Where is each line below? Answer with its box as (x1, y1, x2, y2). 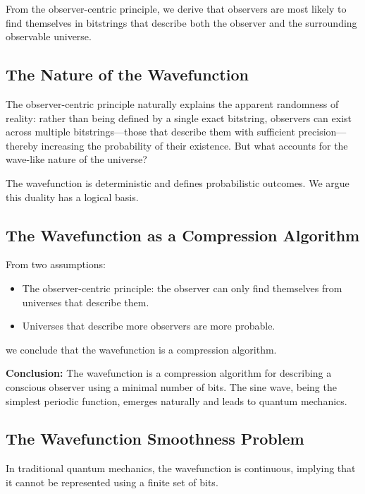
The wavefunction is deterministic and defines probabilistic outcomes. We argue (6, 175, 349, 190)
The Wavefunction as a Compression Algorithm (6, 224, 360, 246)
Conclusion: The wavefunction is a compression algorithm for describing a (6, 366, 332, 380)
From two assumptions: (6, 257, 106, 272)
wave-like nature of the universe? (6, 152, 147, 167)
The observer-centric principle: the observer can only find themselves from (22, 280, 342, 295)
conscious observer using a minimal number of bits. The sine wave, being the (6, 379, 337, 394)
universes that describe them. (22, 294, 149, 309)
